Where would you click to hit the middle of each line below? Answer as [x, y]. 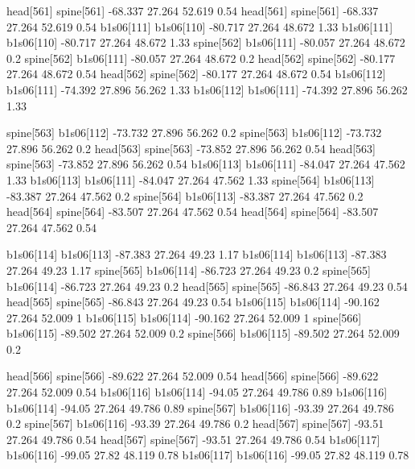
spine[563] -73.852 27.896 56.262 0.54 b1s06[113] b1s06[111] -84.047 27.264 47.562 [206, 164]
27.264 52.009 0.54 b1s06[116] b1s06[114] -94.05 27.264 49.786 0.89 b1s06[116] [197, 392]
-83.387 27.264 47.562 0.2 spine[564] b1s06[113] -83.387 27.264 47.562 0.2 [185, 195]
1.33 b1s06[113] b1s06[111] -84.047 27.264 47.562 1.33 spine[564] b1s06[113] [191, 179]
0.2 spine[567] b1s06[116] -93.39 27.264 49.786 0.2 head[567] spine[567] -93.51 [195, 423]
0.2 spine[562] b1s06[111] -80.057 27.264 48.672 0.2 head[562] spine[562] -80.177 [201, 58]
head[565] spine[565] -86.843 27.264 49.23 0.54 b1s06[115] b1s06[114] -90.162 [193, 302]
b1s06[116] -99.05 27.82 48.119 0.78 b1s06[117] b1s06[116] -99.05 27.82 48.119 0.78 [208, 455]
